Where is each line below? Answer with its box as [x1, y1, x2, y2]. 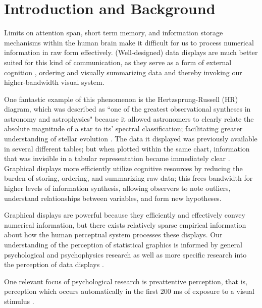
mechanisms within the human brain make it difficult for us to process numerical [4, 37, 254, 47]
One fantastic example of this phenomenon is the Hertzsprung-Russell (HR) [4, 93, 238, 104]
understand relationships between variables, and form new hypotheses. [4, 192, 222, 203]
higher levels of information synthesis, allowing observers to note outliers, [4, 183, 231, 193]
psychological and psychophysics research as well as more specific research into [4, 249, 247, 260]
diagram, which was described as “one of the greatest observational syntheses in [4, 104, 251, 114]
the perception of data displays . [4, 259, 104, 270]
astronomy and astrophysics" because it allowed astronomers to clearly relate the [4, 113, 254, 124]
